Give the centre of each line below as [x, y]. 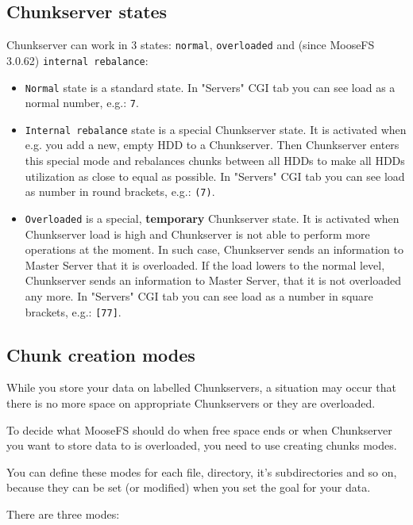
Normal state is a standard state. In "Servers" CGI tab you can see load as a [210, 87]
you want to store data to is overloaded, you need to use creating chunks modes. [202, 445]
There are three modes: [63, 514]
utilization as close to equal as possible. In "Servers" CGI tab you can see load [215, 176]
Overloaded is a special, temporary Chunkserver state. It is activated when [212, 218]
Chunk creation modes [101, 354]
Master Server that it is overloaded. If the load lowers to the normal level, [205, 264]
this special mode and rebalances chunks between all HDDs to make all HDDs [215, 161]
